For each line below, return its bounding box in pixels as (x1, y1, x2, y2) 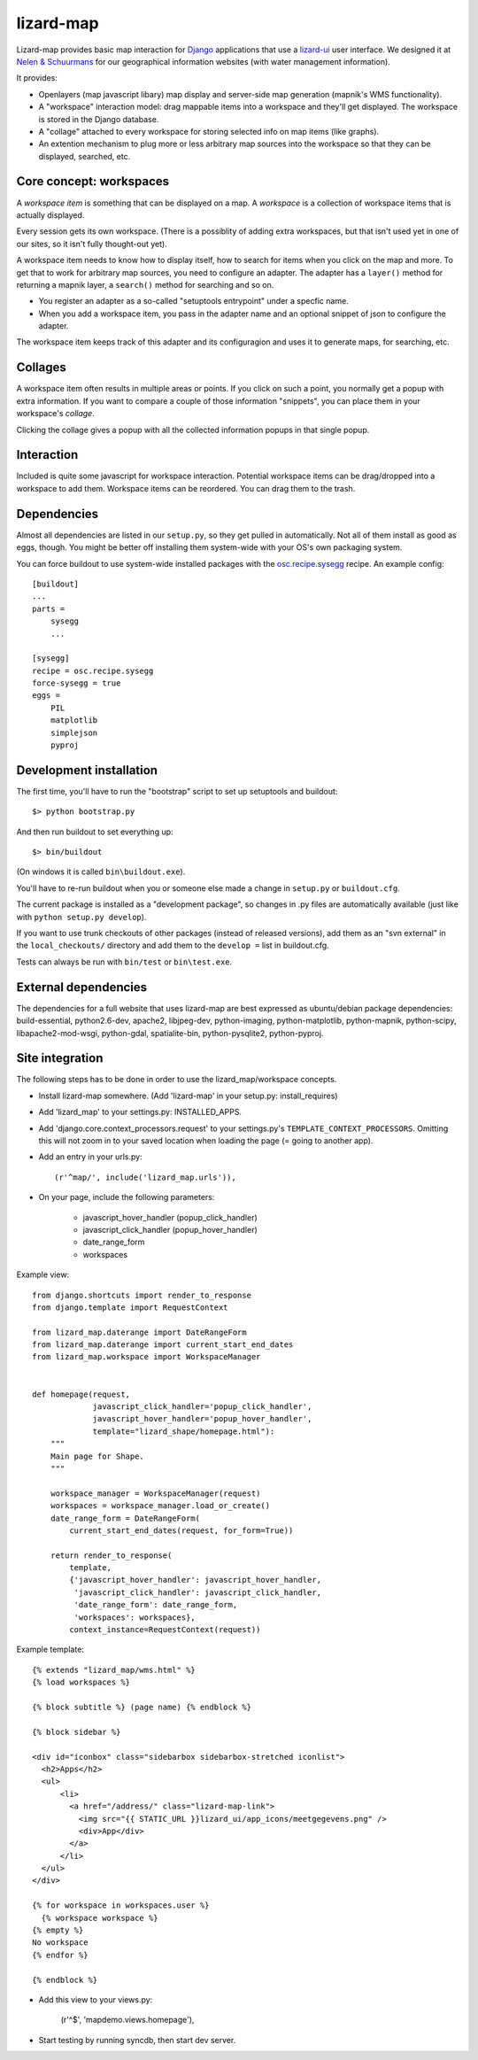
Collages (16, 360, 66, 376)
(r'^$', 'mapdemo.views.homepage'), (60, 2015, 195, 2025)
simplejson (50, 727, 98, 738)
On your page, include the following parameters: (38, 1192, 215, 1203)
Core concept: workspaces (16, 174, 170, 190)
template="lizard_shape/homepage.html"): (92, 1426, 275, 1437)
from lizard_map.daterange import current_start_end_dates (32, 1340, 294, 1350)
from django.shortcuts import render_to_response (32, 1289, 252, 1300)
